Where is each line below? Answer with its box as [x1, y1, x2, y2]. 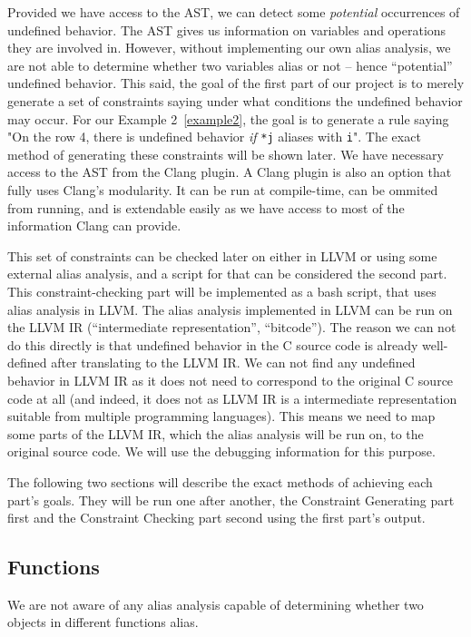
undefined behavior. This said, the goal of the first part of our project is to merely [7, 73, 465, 93]
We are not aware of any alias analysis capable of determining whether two [7, 594, 424, 613]
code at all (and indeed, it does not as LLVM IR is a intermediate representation [7, 388, 457, 407]
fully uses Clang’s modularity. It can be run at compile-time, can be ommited [7, 181, 438, 199]
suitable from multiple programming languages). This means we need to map [7, 407, 436, 426]
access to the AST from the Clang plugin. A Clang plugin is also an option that [7, 162, 452, 181]
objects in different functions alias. [7, 612, 199, 632]
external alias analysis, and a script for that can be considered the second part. [7, 264, 447, 283]
